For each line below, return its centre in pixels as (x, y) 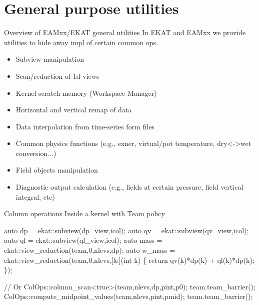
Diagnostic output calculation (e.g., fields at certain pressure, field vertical (129, 187)
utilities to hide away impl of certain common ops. (81, 42)
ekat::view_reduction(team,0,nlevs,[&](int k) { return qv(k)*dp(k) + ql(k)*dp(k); (129, 260)
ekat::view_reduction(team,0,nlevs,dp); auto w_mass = (90, 250)
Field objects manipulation (57, 170)
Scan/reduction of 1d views (57, 75)
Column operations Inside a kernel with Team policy (84, 213)
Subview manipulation (50, 59)
